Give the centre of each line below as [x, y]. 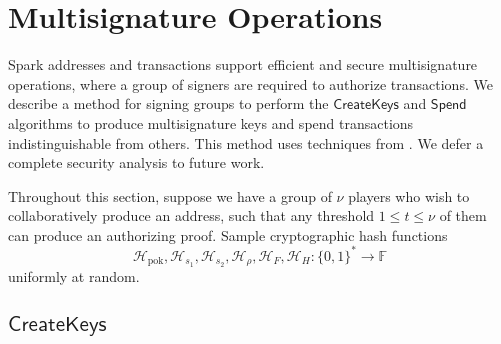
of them [463, 215]
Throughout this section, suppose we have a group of [170, 195]
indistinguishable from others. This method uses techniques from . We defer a [246, 142]
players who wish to [409, 195]
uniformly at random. [74, 276]
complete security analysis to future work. [136, 162]
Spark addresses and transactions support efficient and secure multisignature [243, 64]
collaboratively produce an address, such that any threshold [191, 215]
